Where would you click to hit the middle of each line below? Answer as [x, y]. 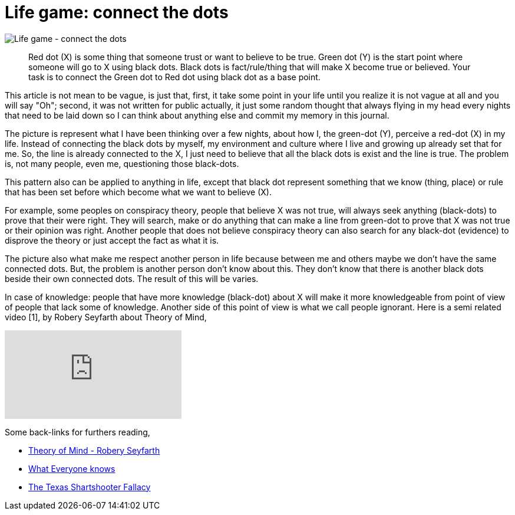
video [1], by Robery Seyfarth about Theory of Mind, [106, 317]
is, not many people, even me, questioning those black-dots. [122, 163]
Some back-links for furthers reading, [77, 432]
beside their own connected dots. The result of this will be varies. [132, 278]
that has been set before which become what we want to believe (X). [138, 192]
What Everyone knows [72, 468]
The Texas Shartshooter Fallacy [90, 487]
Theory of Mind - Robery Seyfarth [94, 450]
